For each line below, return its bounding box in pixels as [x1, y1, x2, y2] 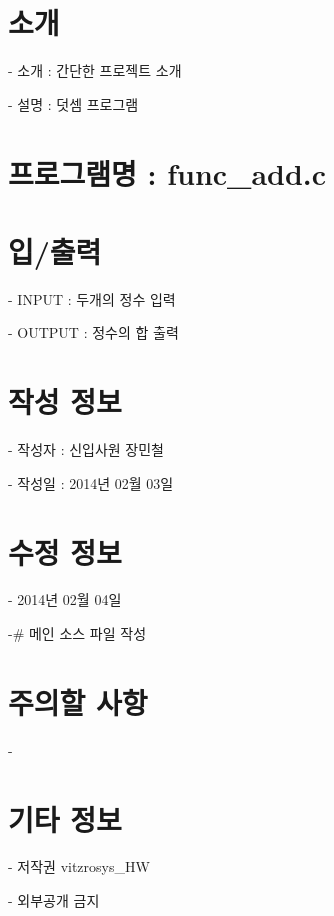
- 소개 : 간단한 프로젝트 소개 [8, 60, 182, 81]
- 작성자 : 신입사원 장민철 [8, 439, 165, 460]
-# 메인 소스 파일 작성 [8, 623, 147, 644]
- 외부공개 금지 [8, 890, 100, 911]
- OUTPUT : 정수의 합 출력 [8, 322, 179, 343]
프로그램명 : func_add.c [8, 152, 327, 193]
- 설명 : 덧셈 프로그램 [8, 93, 139, 114]
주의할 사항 [8, 681, 148, 722]
